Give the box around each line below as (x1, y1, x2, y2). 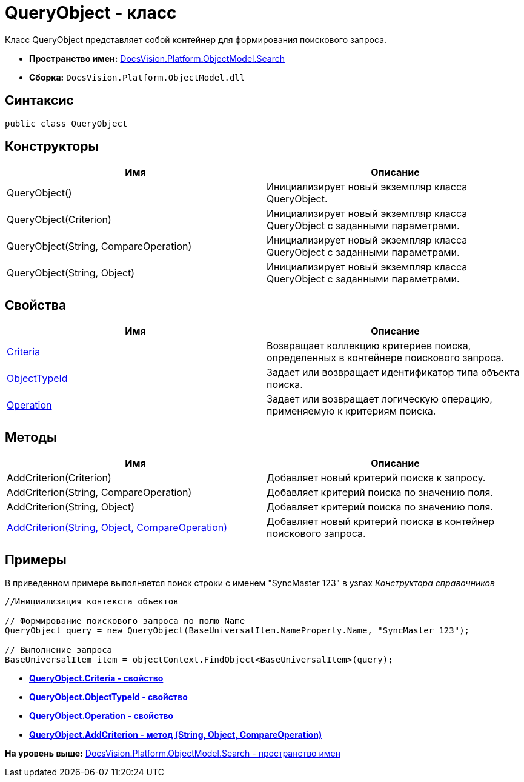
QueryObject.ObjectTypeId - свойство (29, 691, 188, 702)
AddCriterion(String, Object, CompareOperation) (7, 521, 228, 534)
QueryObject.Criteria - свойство (29, 672, 164, 683)
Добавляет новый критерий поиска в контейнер (267, 515, 495, 528)
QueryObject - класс (5, 2, 177, 23)
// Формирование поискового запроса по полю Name (5, 615, 245, 626)
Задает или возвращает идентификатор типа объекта (267, 366, 520, 379)
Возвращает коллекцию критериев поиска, (267, 339, 471, 352)
